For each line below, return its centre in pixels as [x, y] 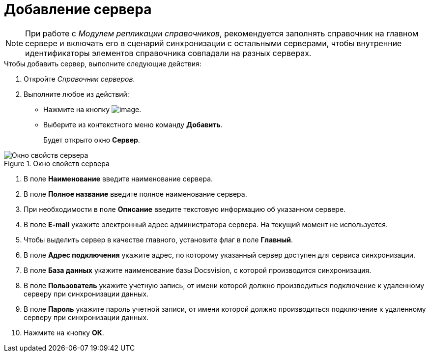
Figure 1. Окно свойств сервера [57, 163]
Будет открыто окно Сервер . [92, 140]
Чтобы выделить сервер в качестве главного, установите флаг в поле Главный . [158, 239]
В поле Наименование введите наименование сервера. [118, 178]
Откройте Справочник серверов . [79, 79]
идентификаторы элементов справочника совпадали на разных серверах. [168, 53]
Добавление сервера [78, 9]
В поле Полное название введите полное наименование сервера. [135, 194]
